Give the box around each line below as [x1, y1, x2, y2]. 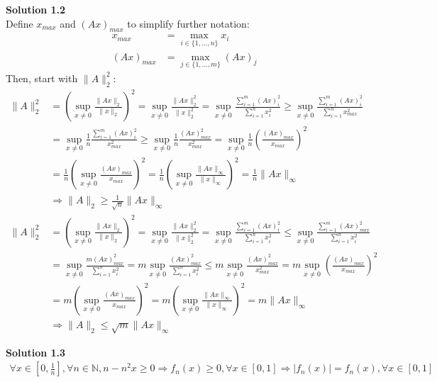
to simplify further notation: [127, 16, 250, 30]
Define [6, 16, 33, 30]
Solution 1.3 [6, 344, 66, 359]
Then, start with [6, 70, 78, 85]
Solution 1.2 [6, 2, 66, 16]
